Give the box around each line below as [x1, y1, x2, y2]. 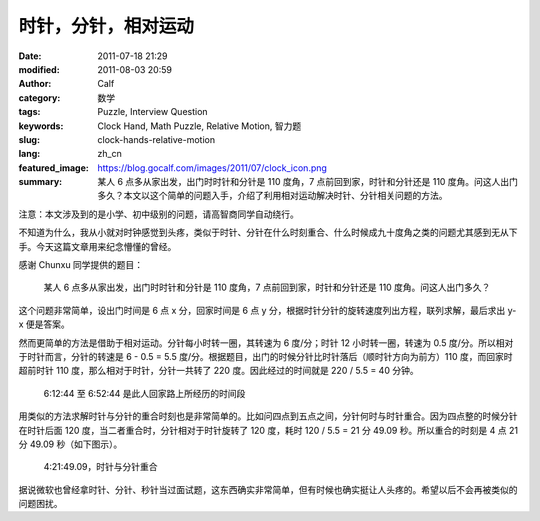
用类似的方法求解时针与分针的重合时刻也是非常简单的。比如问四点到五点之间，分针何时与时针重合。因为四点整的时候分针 [18, 410, 518, 422]
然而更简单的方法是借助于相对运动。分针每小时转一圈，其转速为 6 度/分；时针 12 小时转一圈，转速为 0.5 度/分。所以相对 [18, 336, 514, 349]
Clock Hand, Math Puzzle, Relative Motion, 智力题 [97, 120, 302, 132]
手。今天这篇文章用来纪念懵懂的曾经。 [18, 240, 177, 252]
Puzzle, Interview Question [97, 106, 209, 118]
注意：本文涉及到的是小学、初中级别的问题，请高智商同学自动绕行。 [18, 208, 299, 220]
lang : [18, 148, 41, 160]
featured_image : [18, 161, 89, 174]
